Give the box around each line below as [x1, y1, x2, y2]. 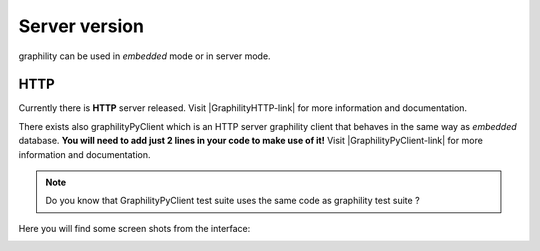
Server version [18, 15, 145, 37]
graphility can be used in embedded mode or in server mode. [18, 50, 271, 62]
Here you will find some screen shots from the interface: [18, 222, 251, 234]
